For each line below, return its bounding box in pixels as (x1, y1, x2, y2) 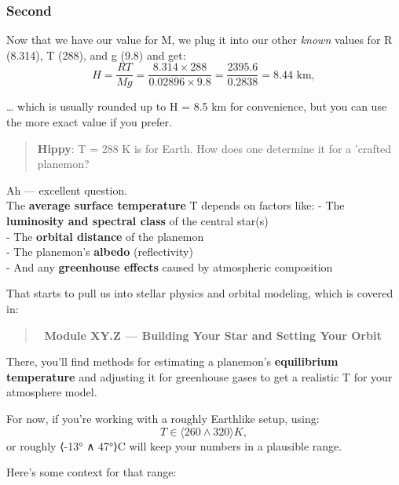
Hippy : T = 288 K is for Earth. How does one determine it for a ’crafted (37, 140, 392, 156)
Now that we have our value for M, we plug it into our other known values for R (6, 31, 393, 48)
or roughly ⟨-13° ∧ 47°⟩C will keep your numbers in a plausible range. (6, 437, 342, 454)
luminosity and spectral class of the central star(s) (6, 213, 269, 229)
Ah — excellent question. (6, 181, 128, 198)
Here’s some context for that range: (6, 464, 177, 480)
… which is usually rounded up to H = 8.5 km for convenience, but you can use (6, 98, 387, 115)
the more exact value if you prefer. (6, 114, 172, 130)
